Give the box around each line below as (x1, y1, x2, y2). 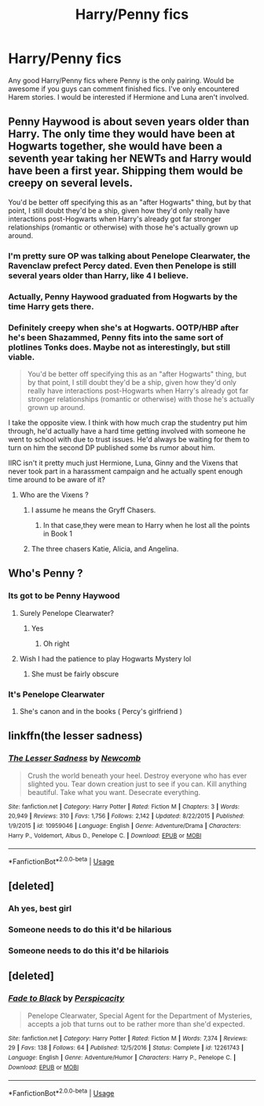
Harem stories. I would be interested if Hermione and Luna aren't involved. (8, 92, 249, 101)
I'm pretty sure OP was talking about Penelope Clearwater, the (8, 250, 251, 261)
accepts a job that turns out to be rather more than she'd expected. (27, 1019, 245, 1028)
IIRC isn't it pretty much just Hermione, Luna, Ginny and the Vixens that (8, 458, 238, 467)
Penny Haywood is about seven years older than (8, 115, 250, 129)
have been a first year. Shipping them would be (8, 164, 244, 178)
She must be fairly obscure (31, 669, 119, 679)
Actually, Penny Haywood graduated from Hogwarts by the (8, 291, 238, 302)
